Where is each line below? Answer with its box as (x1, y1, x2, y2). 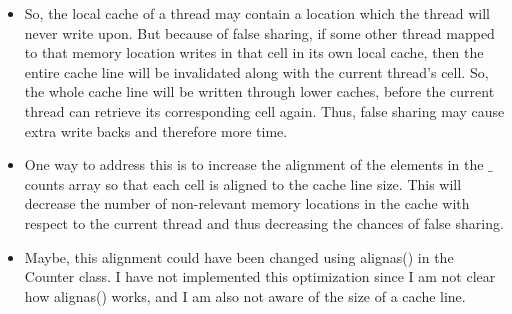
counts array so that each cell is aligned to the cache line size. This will (24, 173, 462, 194)
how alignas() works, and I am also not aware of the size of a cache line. (24, 285, 466, 306)
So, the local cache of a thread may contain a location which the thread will (24, 3, 490, 23)
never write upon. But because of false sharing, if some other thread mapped (24, 22, 495, 43)
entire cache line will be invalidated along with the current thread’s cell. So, (24, 61, 489, 82)
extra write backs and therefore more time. (24, 120, 288, 141)
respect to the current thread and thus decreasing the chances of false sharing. (24, 212, 504, 233)
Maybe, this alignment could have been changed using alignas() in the (24, 246, 454, 267)
